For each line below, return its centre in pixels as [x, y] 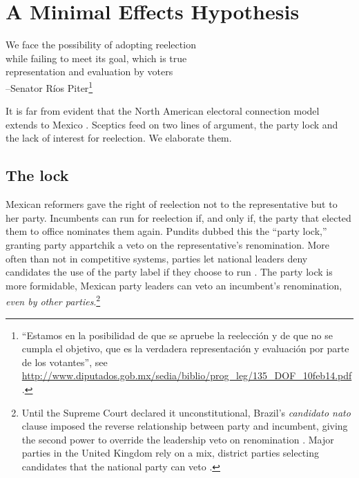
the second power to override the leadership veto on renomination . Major [178, 439]
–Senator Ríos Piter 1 [49, 86]
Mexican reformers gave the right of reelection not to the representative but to [172, 204]
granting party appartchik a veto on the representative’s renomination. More [168, 244]
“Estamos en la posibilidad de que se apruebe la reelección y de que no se [177, 335]
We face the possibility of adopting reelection [101, 45]
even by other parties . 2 [53, 300]
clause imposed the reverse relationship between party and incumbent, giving [185, 426]
